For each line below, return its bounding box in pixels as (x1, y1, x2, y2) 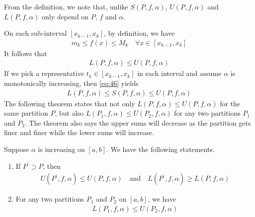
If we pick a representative (4, 68, 85, 78)
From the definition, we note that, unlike (4, 1, 128, 11)
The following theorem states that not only (4, 98, 135, 108)
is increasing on (38, 144, 85, 154)
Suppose (4, 144, 29, 154)
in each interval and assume (137, 68, 222, 78)
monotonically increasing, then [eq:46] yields (4, 78, 139, 88)
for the (220, 98, 241, 108)
